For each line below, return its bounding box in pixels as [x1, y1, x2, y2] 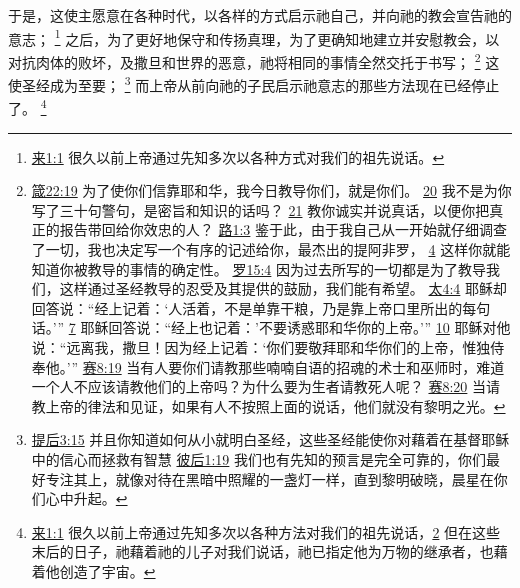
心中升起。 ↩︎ [45, 488, 128, 509]
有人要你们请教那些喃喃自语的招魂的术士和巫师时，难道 [140, 356, 505, 377]
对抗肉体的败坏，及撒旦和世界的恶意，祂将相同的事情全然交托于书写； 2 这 [8, 48, 500, 72]
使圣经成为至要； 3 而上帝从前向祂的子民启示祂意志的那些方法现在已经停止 [8, 72, 500, 95]
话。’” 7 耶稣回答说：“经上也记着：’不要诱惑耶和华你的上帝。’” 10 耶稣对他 [31, 317, 511, 338]
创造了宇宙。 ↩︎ [59, 560, 156, 581]
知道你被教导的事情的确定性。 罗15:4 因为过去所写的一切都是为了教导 [31, 258, 487, 279]
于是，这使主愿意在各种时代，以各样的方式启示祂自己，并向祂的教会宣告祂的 [8, 5, 512, 25]
